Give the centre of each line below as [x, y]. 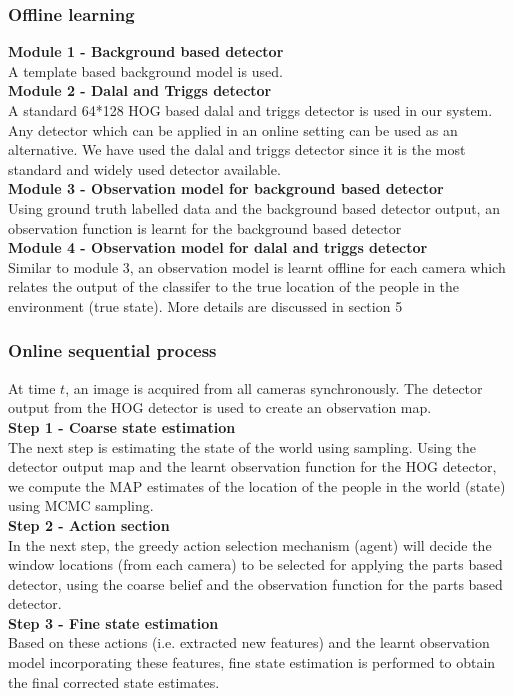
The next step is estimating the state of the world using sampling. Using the [242, 446]
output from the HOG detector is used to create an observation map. [220, 407]
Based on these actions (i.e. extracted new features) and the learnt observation [249, 642]
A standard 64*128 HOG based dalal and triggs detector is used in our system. [250, 110]
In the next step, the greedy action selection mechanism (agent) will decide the [250, 544]
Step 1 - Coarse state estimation [122, 426]
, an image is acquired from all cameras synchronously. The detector [274, 387]
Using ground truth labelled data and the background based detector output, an [254, 207]
